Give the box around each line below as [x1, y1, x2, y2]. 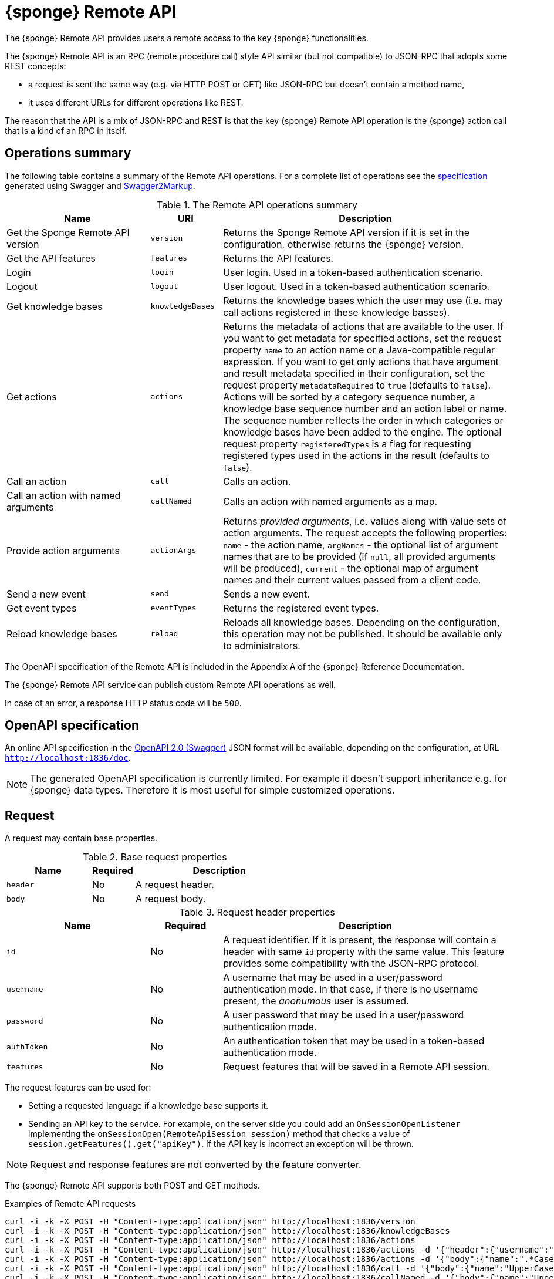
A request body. [135, 893, 206, 905]
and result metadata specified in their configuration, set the [223, 367, 485, 379]
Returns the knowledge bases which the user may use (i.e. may [223, 294, 503, 306]
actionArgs [150, 546, 197, 555]
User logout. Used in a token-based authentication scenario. [223, 280, 490, 292]
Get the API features [6, 252, 96, 264]
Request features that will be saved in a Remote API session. [223, 1061, 490, 1073]
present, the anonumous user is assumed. [223, 995, 409, 1007]
